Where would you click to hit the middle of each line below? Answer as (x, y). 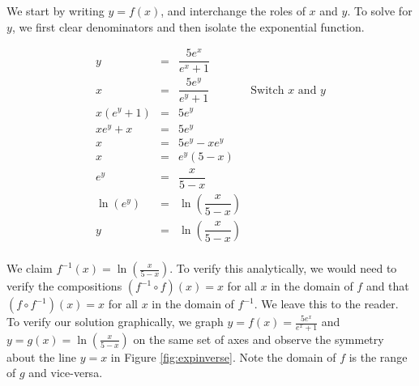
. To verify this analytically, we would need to (283, 268)
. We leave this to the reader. (326, 303)
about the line (41, 356)
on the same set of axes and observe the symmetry (259, 339)
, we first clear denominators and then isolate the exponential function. (188, 26)
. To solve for (380, 11)
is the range (378, 356)
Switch (267, 90)
